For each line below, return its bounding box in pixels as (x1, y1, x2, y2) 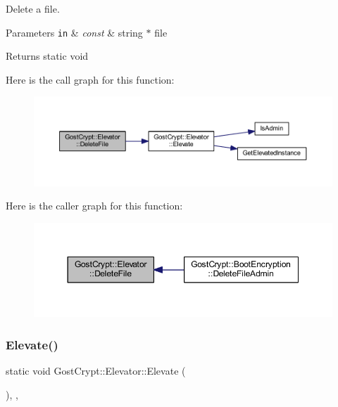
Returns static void (6, 49, 89, 63)
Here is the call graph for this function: (6, 72, 175, 86)
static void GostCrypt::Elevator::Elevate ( (6, 363, 186, 378)
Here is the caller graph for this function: (6, 198, 183, 213)
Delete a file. (6, 1, 60, 15)
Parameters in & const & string (6, 25, 143, 39)
